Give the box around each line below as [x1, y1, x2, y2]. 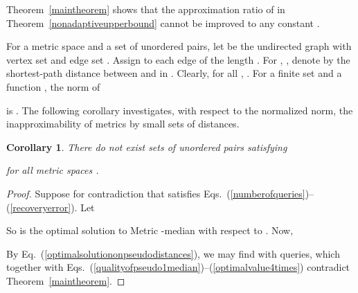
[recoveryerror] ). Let [10, 199, 95, 214]
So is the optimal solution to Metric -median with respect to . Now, [6, 223, 294, 238]
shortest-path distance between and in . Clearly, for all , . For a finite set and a [6, 66, 342, 80]
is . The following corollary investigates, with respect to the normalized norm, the [6, 103, 353, 117]
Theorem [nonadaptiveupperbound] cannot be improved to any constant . [6, 15, 320, 30]
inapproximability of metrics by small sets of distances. [6, 116, 240, 131]
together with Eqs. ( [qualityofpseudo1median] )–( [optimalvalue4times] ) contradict [6, 260, 350, 274]
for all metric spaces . [6, 163, 99, 177]
